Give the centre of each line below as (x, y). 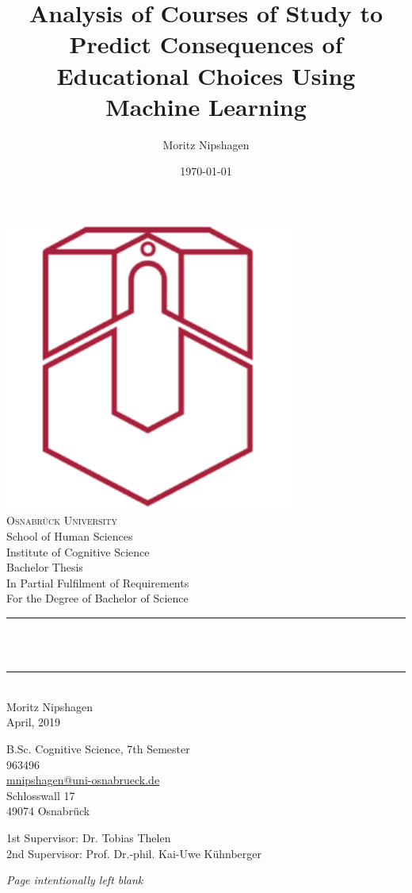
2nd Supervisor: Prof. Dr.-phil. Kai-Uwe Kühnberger (134, 853)
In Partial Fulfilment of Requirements (98, 582)
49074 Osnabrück (48, 811)
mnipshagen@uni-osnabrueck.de (83, 780)
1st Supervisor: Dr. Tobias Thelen (89, 837)
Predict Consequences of (206, 44)
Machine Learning (206, 106)
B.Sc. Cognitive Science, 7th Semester (98, 749)
